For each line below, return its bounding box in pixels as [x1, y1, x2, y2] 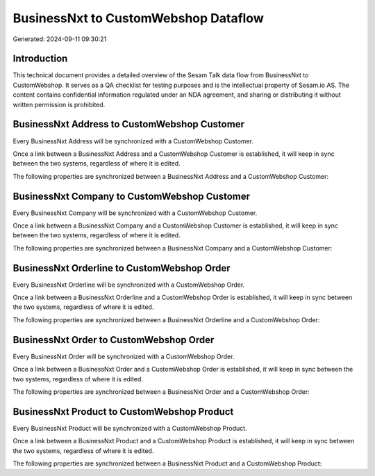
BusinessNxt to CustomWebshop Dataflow [12, 10, 264, 26]
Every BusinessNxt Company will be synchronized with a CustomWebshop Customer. [12, 209, 258, 217]
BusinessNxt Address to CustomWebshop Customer [12, 118, 244, 130]
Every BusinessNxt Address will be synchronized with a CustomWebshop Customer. [12, 136, 253, 145]
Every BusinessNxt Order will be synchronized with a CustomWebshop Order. [12, 352, 235, 360]
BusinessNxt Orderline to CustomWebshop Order [12, 262, 231, 274]
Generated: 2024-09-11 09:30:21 [12, 35, 107, 43]
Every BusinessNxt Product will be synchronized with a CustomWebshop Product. [12, 424, 247, 432]
